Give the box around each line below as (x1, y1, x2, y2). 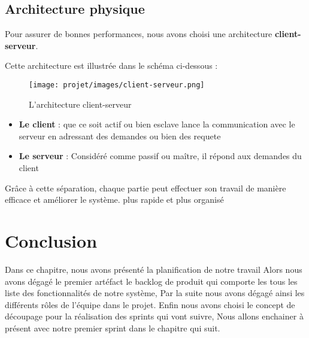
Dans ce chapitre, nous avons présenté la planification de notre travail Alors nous (5, 263, 302, 275)
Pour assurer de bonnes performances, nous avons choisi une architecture (5, 28, 272, 40)
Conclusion (5, 228, 98, 252)
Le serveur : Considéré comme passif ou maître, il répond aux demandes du (19, 150, 302, 162)
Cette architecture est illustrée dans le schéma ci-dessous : (5, 59, 218, 72)
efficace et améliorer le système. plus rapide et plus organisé (5, 193, 224, 206)
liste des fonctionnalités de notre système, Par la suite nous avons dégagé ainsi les (5, 287, 305, 299)
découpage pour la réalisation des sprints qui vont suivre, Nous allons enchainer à (5, 310, 304, 322)
